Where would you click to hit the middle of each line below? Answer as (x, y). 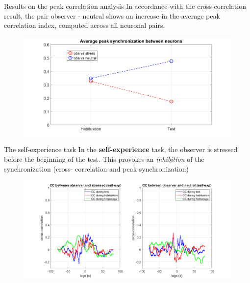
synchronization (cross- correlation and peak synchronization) (96, 168)
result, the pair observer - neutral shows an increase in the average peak (112, 15)
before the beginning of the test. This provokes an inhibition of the (104, 159)
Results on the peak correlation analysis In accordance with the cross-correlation (125, 6)
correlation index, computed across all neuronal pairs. (85, 25)
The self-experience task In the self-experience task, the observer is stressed (121, 149)
